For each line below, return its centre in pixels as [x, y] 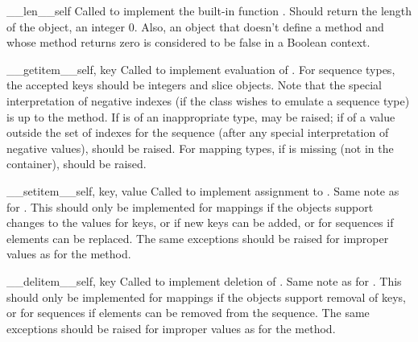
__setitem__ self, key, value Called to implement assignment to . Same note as [203, 190]
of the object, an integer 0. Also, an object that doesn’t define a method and [195, 26]
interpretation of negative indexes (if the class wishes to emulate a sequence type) [208, 100]
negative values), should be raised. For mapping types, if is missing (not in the [200, 148]
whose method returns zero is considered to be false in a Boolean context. [188, 42]
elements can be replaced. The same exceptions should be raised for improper [198, 238]
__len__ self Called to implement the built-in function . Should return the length [209, 10]
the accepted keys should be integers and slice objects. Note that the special [194, 85]
